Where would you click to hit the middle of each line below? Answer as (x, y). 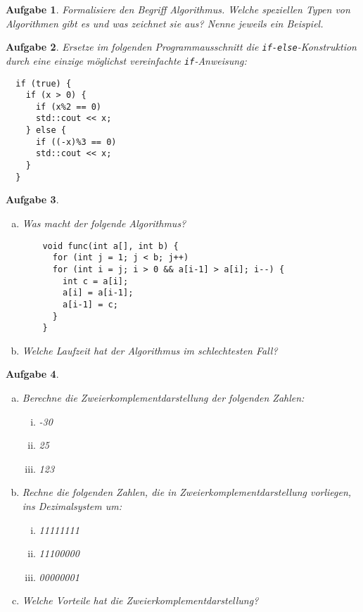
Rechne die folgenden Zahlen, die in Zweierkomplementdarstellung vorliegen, (187, 492)
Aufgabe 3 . (32, 199)
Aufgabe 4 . (32, 374)
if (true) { (44, 83)
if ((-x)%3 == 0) (76, 142)
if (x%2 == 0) (69, 107)
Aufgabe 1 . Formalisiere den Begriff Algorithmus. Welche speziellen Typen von (178, 9)
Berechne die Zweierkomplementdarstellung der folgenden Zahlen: (163, 398)
